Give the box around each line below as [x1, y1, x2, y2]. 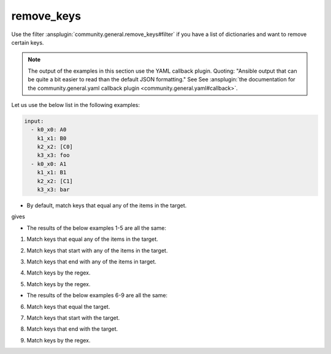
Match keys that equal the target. [26, 303, 110, 310]
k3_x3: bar [37, 186, 70, 193]
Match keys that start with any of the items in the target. [26, 246, 168, 254]
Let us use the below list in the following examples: [11, 101, 140, 108]
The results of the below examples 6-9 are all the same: [26, 292, 168, 299]
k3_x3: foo [37, 152, 70, 159]
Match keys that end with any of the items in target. [26, 257, 156, 265]
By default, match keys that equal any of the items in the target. [26, 202, 187, 209]
